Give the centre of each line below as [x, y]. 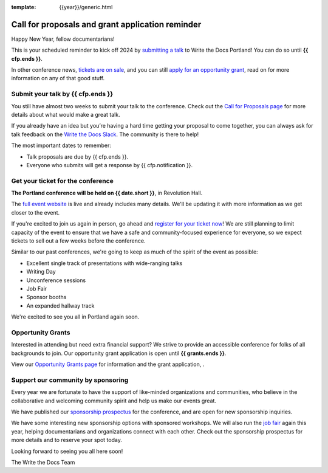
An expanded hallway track [60, 306]
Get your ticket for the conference [62, 181]
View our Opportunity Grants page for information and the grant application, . [108, 364]
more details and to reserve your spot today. [67, 440]
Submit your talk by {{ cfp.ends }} [62, 94]
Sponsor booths [46, 297]
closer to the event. [36, 212]
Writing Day [41, 272]
